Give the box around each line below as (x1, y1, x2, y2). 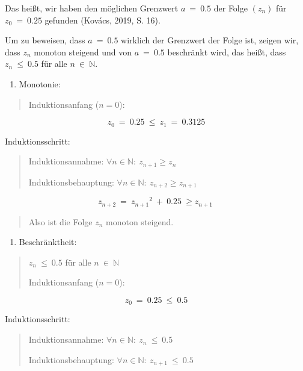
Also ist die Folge (28, 215, 93, 228)
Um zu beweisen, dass (5, 34, 85, 46)
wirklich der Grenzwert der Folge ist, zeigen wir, (121, 34, 299, 46)
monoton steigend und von (34, 45, 132, 58)
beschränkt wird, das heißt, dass (167, 45, 286, 58)
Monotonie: (19, 77, 61, 90)
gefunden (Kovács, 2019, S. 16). (44, 13, 161, 26)
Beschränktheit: (19, 235, 77, 248)
